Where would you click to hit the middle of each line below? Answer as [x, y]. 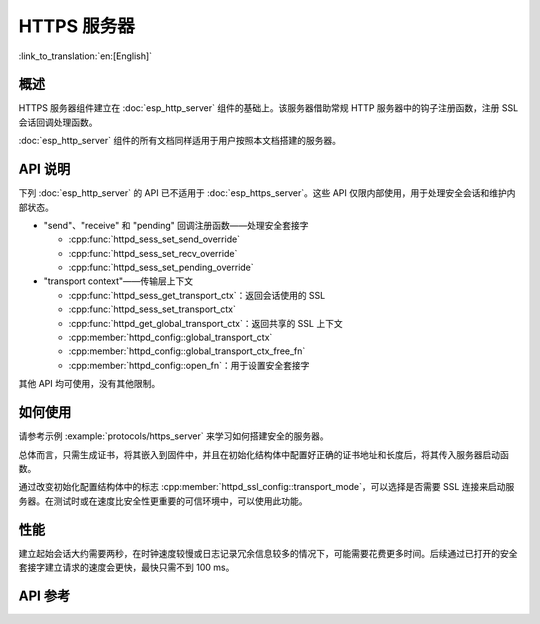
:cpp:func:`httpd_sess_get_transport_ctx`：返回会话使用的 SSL [197, 295]
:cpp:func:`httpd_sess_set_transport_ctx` [152, 309]
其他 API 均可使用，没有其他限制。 [89, 384]
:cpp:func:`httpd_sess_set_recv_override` [153, 253]
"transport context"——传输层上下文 [118, 281]
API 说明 [44, 169]
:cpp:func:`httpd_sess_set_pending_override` [161, 267]
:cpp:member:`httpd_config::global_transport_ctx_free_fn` [187, 351]
